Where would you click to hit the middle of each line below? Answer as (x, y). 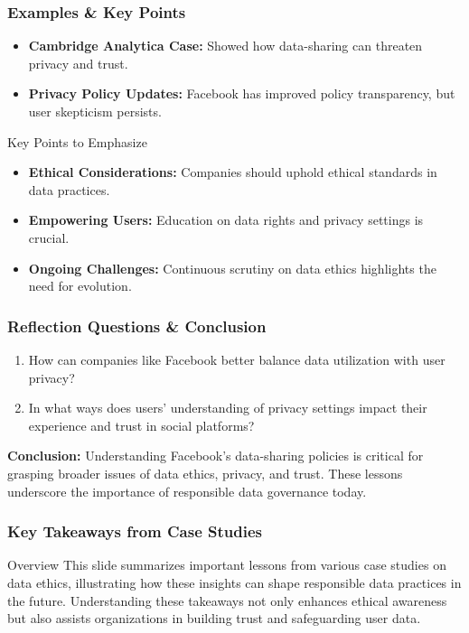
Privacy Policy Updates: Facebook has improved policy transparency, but (242, 93)
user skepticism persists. (95, 111)
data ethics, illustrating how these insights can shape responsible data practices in (234, 582)
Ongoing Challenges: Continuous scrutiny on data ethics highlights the (232, 268)
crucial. (49, 237)
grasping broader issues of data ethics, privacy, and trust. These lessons (205, 473)
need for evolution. (80, 286)
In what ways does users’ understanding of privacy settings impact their (228, 408)
